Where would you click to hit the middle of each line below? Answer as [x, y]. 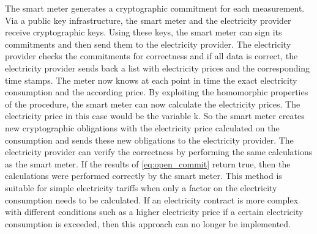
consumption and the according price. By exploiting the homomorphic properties [157, 92]
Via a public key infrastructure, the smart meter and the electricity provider [148, 20]
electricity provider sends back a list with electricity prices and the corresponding [158, 68]
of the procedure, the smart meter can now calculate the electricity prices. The [153, 104]
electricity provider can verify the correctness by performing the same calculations [159, 152]
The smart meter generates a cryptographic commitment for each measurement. [155, 8]
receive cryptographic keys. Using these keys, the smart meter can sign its [144, 32]
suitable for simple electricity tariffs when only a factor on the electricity [141, 187]
